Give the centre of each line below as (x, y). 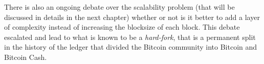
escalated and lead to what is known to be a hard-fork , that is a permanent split (130, 37)
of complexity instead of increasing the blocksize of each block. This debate (122, 27)
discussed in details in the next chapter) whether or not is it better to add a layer (132, 17)
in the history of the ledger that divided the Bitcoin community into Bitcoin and (131, 47)
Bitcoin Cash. (26, 57)
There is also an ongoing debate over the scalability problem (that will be (119, 7)
